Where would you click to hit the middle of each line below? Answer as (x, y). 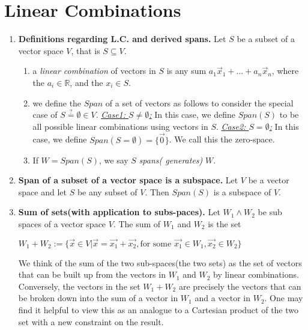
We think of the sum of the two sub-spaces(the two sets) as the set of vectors (160, 262)
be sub (270, 212)
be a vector (269, 180)
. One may (284, 298)
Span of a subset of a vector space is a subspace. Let (128, 180)
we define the (57, 102)
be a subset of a (266, 39)
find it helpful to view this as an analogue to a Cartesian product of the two (159, 310)
